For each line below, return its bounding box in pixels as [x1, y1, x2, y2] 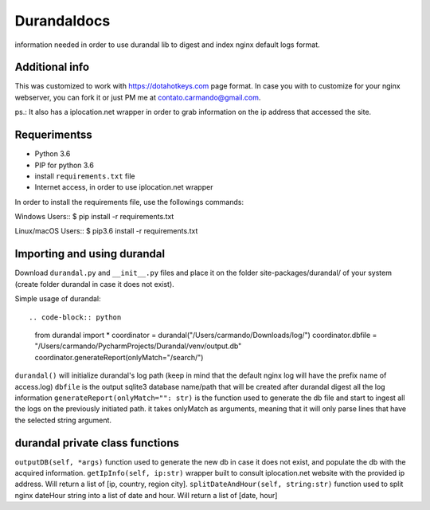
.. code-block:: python [29, 312, 122, 322]
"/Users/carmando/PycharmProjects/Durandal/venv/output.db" [34, 341, 242, 351]
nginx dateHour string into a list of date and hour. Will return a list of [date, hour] [14, 490, 278, 500]
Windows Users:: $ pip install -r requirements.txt [14, 212, 174, 222]
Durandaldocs [14, 12, 111, 29]
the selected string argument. [14, 415, 111, 425]
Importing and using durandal [14, 247, 166, 261]
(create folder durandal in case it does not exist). [14, 279, 174, 288]
